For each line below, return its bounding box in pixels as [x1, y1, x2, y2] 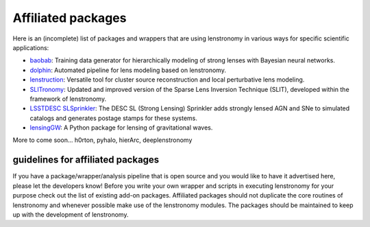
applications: [12, 43, 49, 51]
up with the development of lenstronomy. [12, 210, 129, 219]
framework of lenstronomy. [29, 95, 106, 103]
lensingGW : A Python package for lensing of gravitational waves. [29, 123, 213, 132]
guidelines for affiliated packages [12, 154, 160, 166]
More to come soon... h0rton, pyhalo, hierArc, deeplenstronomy [12, 136, 193, 144]
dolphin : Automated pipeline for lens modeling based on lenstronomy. [29, 66, 226, 74]
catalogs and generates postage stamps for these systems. [29, 114, 198, 122]
